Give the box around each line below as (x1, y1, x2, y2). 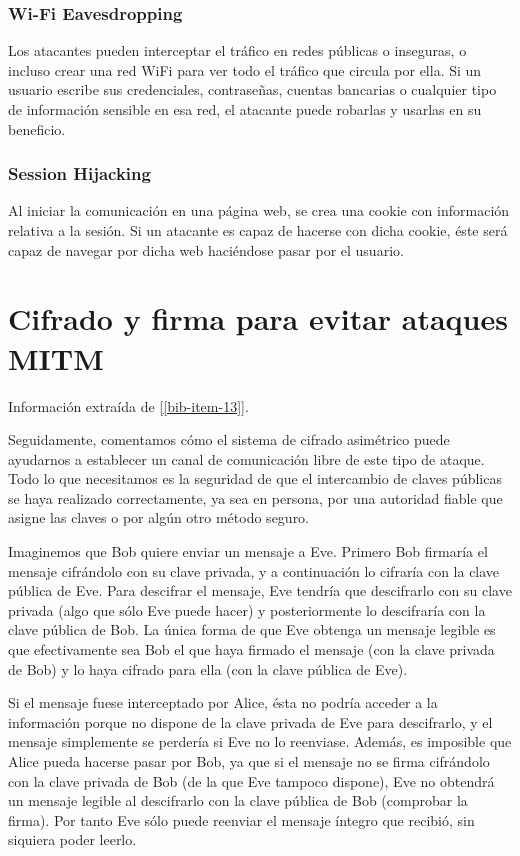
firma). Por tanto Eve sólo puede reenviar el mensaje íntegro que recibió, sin (8, 809, 475, 830)
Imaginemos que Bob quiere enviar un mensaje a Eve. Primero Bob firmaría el (8, 541, 488, 562)
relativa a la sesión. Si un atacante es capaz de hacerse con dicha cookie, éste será (8, 220, 508, 240)
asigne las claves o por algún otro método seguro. (8, 507, 310, 528)
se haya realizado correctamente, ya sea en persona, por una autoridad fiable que (8, 487, 503, 508)
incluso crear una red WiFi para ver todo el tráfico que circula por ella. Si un (8, 59, 482, 80)
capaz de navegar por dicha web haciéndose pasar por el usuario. (8, 239, 404, 260)
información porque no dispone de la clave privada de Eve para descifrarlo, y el (8, 711, 493, 732)
